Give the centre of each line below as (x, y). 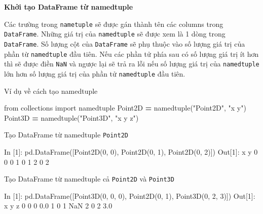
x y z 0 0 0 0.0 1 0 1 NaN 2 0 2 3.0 (58, 206)
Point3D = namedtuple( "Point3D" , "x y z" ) (71, 117)
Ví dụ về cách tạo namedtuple (51, 91)
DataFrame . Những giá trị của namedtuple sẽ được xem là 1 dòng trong (115, 34)
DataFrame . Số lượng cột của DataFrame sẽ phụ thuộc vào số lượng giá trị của (125, 43)
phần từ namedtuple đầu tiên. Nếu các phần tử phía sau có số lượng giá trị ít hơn (131, 53)
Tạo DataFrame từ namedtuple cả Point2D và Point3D (89, 179)
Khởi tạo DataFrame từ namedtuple (69, 7)
